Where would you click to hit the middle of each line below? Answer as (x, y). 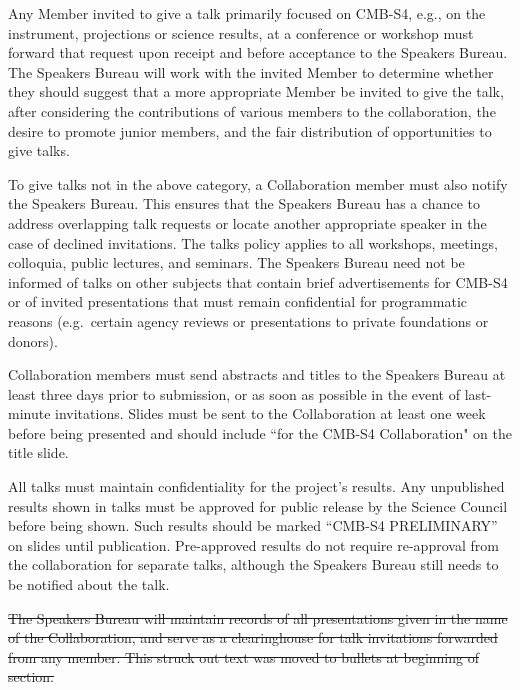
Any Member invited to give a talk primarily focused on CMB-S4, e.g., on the (247, 13)
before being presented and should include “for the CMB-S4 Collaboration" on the (260, 432)
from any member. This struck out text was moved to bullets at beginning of (243, 656)
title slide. (38, 452)
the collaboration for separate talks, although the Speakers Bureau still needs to (253, 564)
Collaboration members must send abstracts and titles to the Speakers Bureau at (257, 374)
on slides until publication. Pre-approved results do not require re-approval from (253, 544)
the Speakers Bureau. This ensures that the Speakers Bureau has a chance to (244, 203)
